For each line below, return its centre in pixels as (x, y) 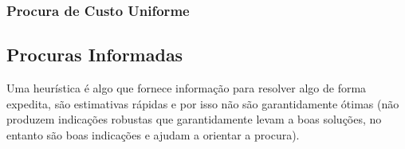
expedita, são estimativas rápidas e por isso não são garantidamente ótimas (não (203, 103)
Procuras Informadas (95, 55)
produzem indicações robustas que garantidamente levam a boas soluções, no (194, 119)
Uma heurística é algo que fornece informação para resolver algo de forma (187, 88)
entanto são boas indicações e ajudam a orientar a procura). (153, 134)
